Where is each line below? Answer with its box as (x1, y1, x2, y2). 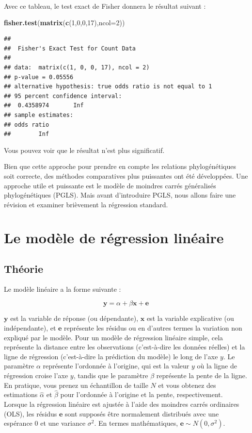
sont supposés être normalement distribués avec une (65, 408, 219, 418)
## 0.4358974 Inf (4, 102, 84, 109)
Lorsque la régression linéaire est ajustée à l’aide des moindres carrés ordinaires (4, 399, 239, 409)
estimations (4, 389, 38, 400)
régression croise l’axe (4, 370, 68, 381)
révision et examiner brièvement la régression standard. (4, 199, 168, 209)
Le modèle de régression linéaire (4, 228, 224, 248)
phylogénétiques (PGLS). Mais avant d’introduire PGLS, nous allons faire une (4, 190, 236, 200)
